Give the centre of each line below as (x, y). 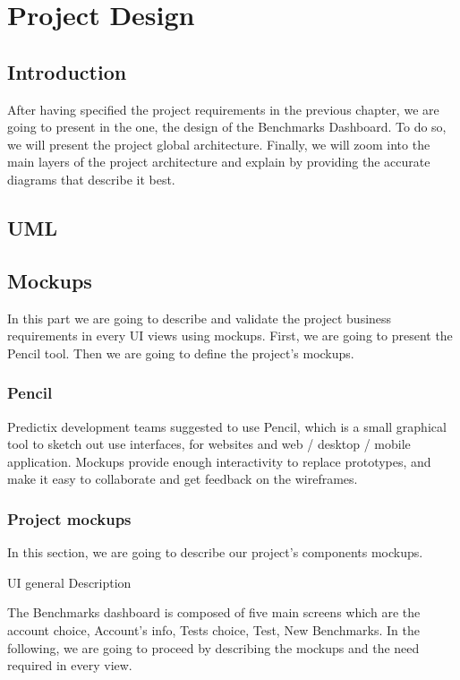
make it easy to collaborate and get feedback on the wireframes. (183, 479)
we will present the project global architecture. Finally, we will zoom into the (219, 144)
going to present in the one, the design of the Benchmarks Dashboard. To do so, (227, 127)
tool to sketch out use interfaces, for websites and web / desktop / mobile (209, 444)
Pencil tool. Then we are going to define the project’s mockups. (181, 353)
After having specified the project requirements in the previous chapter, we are (223, 109)
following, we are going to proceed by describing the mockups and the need (213, 647)
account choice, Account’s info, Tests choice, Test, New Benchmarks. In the (213, 629)
